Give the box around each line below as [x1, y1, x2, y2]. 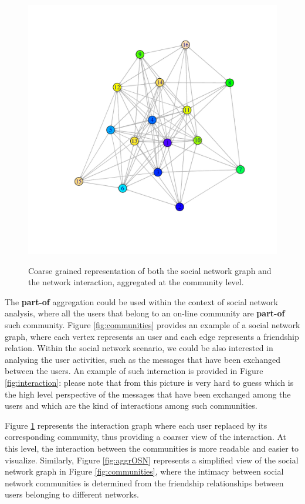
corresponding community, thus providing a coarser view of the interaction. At [5, 430, 286, 443]
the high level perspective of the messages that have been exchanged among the [5, 388, 291, 400]
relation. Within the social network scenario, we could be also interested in [5, 342, 273, 354]
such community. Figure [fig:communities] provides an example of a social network [5, 318, 300, 331]
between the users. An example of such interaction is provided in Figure [5, 365, 263, 377]
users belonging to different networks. [5, 488, 140, 500]
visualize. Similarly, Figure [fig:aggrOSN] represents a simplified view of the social [5, 453, 299, 466]
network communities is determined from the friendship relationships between [5, 476, 284, 489]
